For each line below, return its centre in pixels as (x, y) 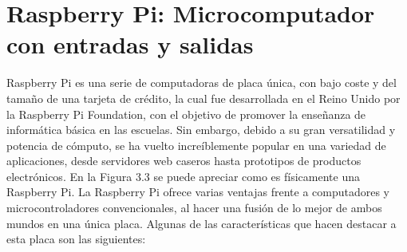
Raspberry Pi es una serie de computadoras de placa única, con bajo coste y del (202, 83)
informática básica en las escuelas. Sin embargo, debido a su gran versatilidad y (201, 130)
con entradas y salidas (130, 44)
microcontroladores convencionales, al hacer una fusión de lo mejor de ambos (194, 208)
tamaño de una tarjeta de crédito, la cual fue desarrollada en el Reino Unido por (203, 98)
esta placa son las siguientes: (76, 239)
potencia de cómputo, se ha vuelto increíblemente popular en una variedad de (196, 145)
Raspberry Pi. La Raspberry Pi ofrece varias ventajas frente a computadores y (198, 192)
